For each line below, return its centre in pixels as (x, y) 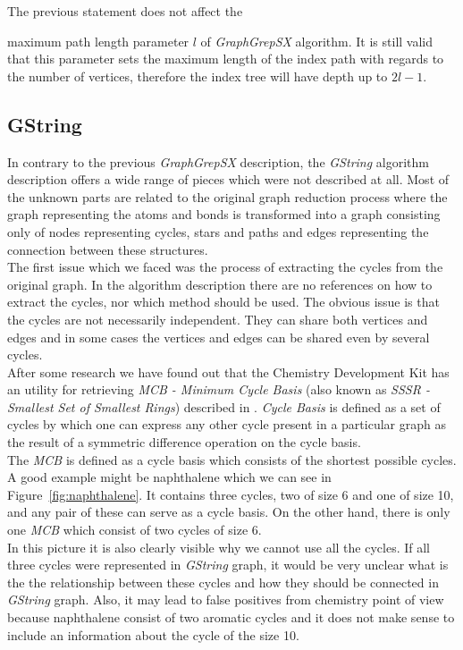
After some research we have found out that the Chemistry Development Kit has (228, 371)
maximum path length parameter (98, 41)
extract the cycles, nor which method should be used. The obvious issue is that (223, 302)
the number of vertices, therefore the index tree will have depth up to (198, 76)
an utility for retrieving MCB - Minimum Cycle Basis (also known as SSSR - (219, 389)
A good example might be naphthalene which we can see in (169, 477)
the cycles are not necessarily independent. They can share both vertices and (218, 319)
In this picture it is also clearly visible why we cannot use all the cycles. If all (219, 547)
